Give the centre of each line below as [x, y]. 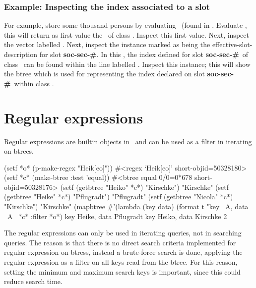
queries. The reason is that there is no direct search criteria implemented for [120, 242]
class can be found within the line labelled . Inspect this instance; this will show [127, 64]
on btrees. [19, 151]
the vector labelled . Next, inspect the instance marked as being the [107, 44]
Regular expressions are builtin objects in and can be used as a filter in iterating [128, 141]
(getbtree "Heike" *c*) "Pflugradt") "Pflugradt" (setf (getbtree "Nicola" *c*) [119, 197]
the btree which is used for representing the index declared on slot [104, 74]
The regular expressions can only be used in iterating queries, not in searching [123, 233]
